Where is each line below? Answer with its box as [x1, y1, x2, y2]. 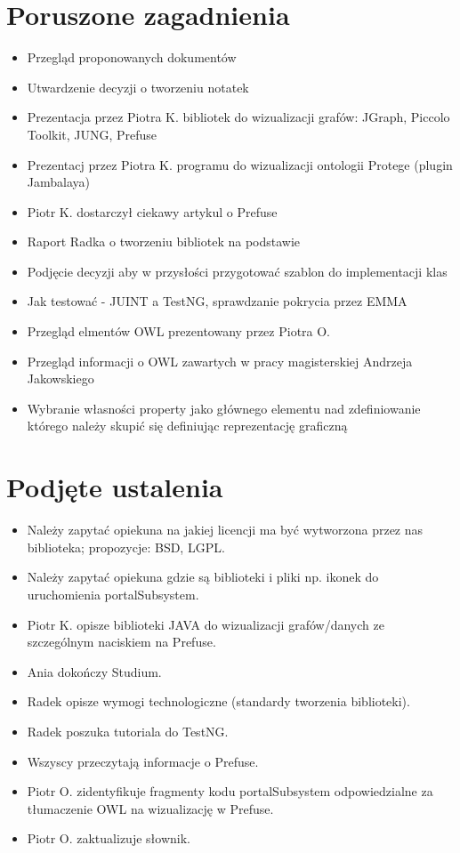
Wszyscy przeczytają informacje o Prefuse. [27, 752, 259, 770]
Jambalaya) [27, 173, 90, 191]
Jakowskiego [27, 369, 94, 388]
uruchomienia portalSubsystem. [27, 584, 199, 603]
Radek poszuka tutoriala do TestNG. [27, 721, 229, 740]
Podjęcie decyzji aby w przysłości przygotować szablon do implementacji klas [27, 262, 448, 280]
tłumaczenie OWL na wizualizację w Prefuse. [27, 799, 274, 817]
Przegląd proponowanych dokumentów [27, 48, 237, 67]
